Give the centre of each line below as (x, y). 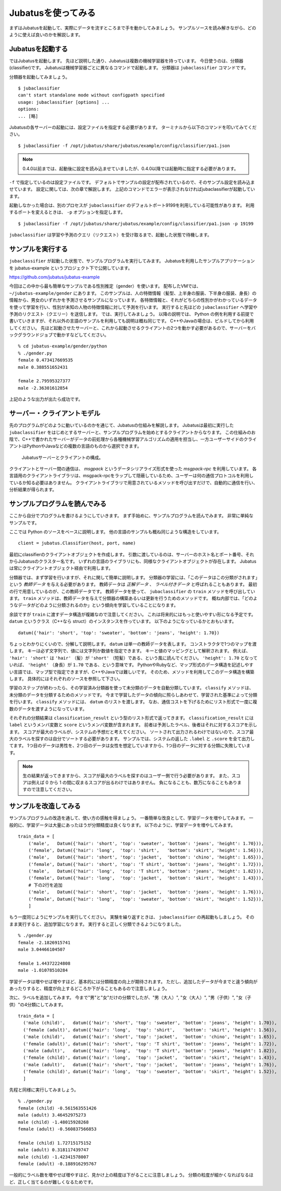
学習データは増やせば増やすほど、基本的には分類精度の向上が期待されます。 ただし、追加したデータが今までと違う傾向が (133, 981)
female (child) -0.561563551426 (57, 1108)
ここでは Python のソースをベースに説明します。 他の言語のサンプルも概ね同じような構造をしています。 (115, 531)
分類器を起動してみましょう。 (39, 77)
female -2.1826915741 (44, 942)
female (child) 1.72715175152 (55, 1143)
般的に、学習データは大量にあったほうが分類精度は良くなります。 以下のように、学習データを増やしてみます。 (122, 825)
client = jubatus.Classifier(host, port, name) (77, 543)
